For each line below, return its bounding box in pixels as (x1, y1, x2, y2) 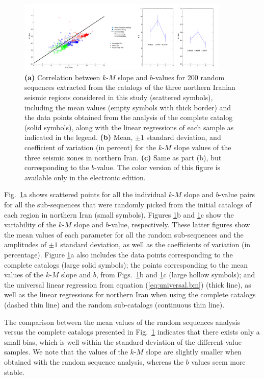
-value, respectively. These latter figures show (109, 219, 250, 230)
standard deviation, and (146, 132, 221, 143)
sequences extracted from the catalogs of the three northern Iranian (24, 82, 235, 92)
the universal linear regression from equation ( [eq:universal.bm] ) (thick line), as (4, 279, 251, 290)
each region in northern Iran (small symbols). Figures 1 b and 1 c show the (4, 209, 234, 220)
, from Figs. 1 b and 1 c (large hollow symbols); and (96, 269, 255, 280)
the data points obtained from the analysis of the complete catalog (24, 112, 233, 123)
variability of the (4, 219, 56, 230)
